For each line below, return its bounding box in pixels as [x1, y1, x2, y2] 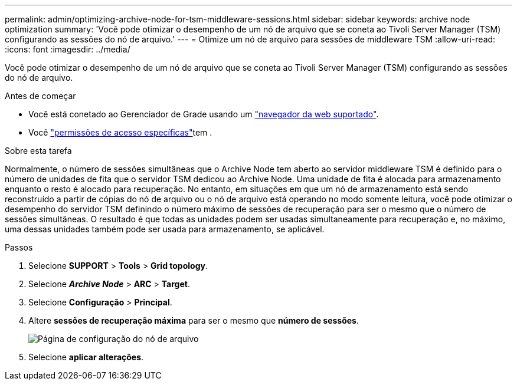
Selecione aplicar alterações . [28, 352, 144, 362]
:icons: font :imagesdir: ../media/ [5, 44, 130, 54]
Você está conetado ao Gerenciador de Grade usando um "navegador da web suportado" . [28, 109, 379, 119]
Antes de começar [5, 91, 76, 101]
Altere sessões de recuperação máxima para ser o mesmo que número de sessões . [28, 315, 359, 325]
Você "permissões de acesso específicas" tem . [28, 127, 212, 137]
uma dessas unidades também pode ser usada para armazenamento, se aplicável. [5, 224, 325, 234]
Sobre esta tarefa [5, 146, 72, 156]
